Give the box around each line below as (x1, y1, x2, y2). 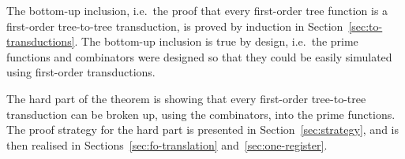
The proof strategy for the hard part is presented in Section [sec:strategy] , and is (6, 121, 399, 138)
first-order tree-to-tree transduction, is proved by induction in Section (6, 17, 343, 34)
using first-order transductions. (6, 64, 156, 80)
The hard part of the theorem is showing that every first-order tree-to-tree (6, 90, 366, 106)
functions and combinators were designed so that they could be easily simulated (6, 48, 392, 65)
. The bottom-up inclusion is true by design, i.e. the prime (74, 33, 358, 50)
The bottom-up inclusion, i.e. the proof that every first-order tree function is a (6, 2, 388, 18)
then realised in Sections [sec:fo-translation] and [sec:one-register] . (6, 136, 328, 153)
